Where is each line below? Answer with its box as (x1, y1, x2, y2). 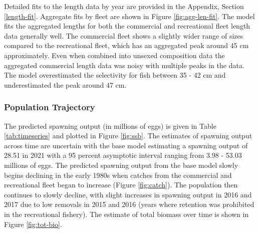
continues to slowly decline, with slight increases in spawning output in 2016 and (4, 189, 252, 199)
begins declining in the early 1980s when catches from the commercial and (4, 169, 232, 180)
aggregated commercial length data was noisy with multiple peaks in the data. (4, 60, 244, 70)
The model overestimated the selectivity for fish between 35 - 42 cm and (4, 70, 226, 80)
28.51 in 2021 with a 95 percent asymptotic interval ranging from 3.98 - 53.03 (4, 150, 242, 160)
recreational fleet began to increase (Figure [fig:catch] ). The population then (4, 179, 238, 190)
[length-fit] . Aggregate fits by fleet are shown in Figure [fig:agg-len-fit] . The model (4, 11, 255, 21)
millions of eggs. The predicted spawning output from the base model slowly (4, 159, 238, 170)
